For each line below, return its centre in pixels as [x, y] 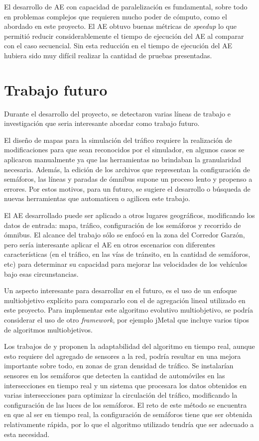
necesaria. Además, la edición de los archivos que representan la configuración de [127, 169]
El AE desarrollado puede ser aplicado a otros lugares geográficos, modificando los [129, 215]
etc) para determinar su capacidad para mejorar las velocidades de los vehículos [126, 264]
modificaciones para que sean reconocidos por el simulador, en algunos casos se [124, 150]
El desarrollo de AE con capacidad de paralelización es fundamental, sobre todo [126, 6]
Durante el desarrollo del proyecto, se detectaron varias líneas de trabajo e [117, 113]
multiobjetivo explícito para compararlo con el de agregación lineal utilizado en [125, 300]
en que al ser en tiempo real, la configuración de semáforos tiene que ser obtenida [128, 414]
